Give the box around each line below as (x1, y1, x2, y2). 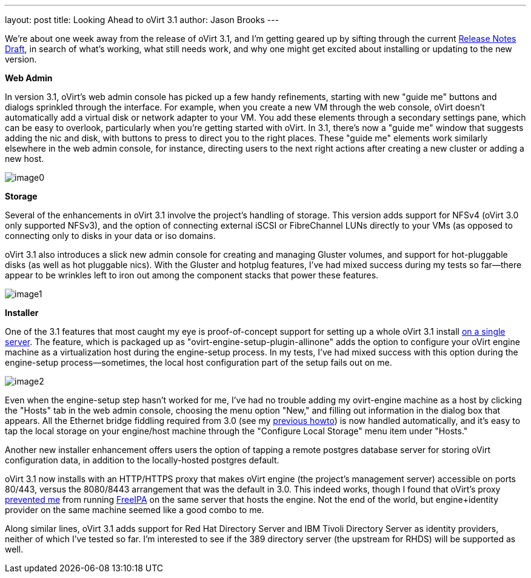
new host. (5, 153, 44, 164)
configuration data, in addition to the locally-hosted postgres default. (5, 455, 279, 465)
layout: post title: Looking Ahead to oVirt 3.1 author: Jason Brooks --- (5, 15, 279, 25)
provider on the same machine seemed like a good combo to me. (5, 505, 264, 515)
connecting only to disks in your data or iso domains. (5, 230, 216, 241)
